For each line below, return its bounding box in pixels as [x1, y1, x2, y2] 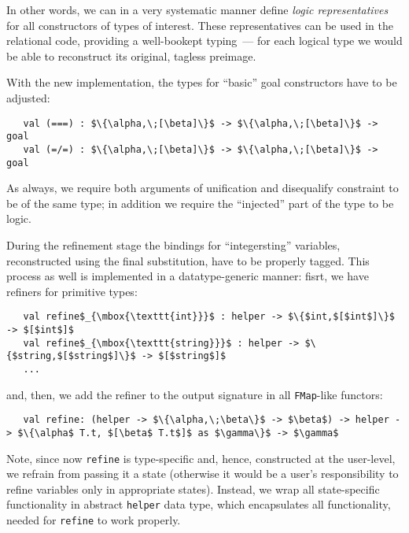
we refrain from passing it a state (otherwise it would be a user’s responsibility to [6, 465, 399, 482]
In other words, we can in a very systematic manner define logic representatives [6, 2, 389, 17]
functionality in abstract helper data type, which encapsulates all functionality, [6, 496, 391, 513]
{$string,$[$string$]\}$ [6, 350, 136, 362]
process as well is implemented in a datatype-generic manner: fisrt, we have [6, 268, 369, 284]
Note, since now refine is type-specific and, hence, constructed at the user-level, [6, 450, 396, 466]
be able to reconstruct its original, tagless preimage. [6, 47, 256, 64]
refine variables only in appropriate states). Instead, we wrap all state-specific [6, 480, 380, 497]
